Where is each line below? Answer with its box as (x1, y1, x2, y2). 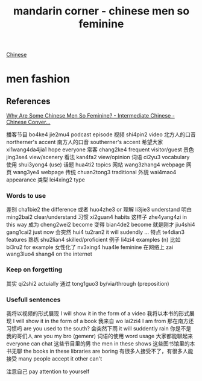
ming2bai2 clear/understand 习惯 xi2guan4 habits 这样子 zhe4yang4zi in (6, 213, 187, 221)
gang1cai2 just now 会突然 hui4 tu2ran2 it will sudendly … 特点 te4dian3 (6, 228, 185, 236)
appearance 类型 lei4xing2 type (6, 176, 86, 183)
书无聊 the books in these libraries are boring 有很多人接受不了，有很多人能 (6, 348, 194, 355)
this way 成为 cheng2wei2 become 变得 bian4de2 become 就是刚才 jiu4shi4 (6, 221, 195, 228)
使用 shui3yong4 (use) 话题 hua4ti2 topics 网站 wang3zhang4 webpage (6, 161, 185, 168)
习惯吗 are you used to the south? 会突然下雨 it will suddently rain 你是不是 (6, 325, 192, 332)
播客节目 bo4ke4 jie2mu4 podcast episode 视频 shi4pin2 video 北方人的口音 (6, 131, 196, 138)
